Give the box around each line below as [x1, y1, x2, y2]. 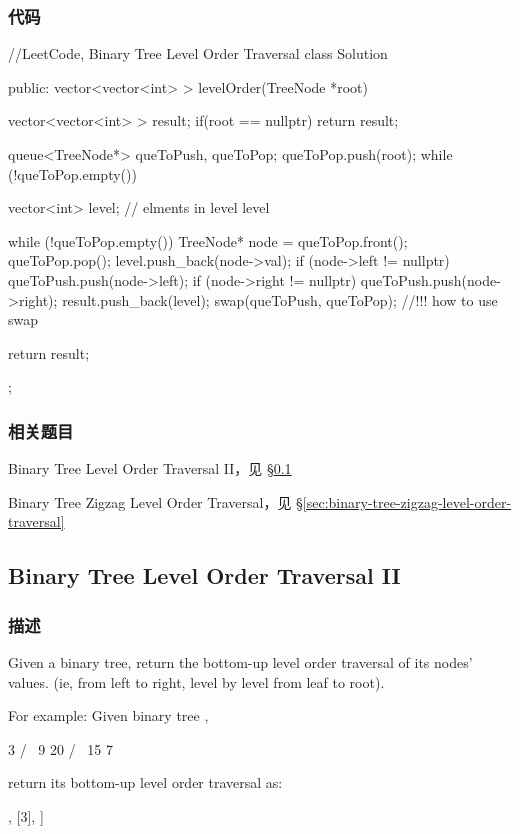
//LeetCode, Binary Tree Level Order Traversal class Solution [8, 43, 388, 64]
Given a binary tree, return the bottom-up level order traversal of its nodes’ [8, 651, 473, 672]
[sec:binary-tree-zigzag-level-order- [302, 491, 512, 512]
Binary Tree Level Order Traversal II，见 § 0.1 [8, 458, 292, 479]
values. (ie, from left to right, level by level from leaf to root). [8, 671, 385, 692]
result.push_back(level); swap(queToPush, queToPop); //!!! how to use [62, 289, 498, 310]
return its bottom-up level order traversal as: [8, 772, 283, 793]
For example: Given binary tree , [8, 705, 209, 726]
